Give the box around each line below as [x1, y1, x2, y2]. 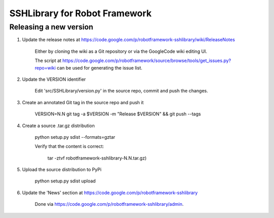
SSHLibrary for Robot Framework [9, 8, 152, 19]
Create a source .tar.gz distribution [22, 122, 95, 129]
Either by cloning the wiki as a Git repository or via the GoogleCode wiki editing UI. [35, 48, 208, 54]
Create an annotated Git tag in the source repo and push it [22, 99, 144, 105]
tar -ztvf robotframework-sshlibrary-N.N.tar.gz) [47, 155, 147, 161]
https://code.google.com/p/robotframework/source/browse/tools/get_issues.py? [62, 57, 231, 64]
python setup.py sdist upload [35, 178, 96, 184]
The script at [35, 57, 62, 64]
